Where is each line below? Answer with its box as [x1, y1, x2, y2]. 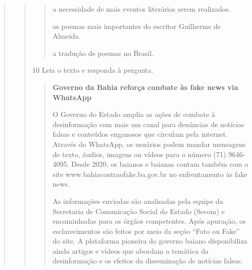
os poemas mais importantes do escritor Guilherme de [52, 20, 221, 31]
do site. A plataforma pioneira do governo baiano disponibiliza [52, 235, 247, 246]
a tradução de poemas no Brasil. [52, 47, 154, 58]
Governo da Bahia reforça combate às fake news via [52, 81, 238, 92]
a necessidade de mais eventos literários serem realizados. [52, 4, 231, 14]
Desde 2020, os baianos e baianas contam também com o [71, 159, 248, 169]
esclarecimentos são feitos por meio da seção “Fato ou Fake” [52, 225, 240, 236]
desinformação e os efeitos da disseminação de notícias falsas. [52, 255, 243, 266]
